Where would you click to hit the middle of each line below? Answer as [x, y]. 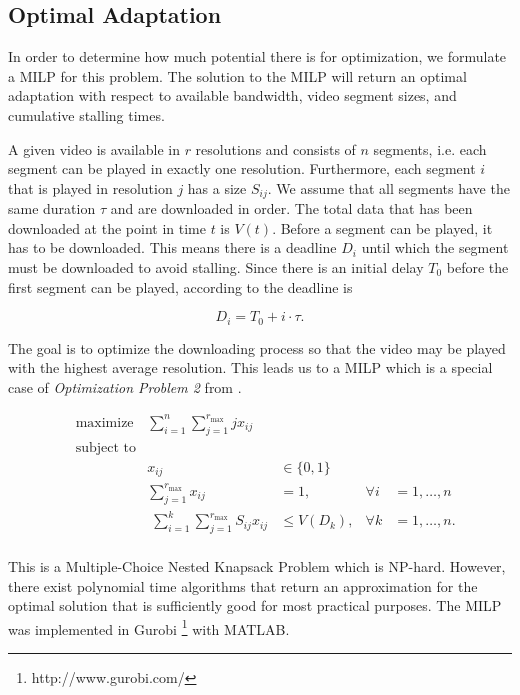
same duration [52, 208]
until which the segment [435, 247]
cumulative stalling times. [86, 114]
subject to [105, 447]
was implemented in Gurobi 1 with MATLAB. [149, 627]
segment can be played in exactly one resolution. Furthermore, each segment [242, 168]
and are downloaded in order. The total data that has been [291, 208]
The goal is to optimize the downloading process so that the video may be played [257, 347]
